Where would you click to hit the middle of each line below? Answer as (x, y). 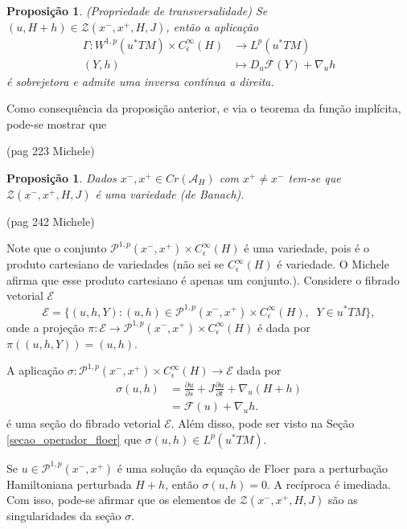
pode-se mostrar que (57, 123)
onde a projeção (45, 327)
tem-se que (314, 178)
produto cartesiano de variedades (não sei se (115, 264)
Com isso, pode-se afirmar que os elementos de (121, 500)
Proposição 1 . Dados (62, 178)
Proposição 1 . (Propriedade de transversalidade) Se (137, 10)
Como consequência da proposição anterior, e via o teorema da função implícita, (204, 108)
